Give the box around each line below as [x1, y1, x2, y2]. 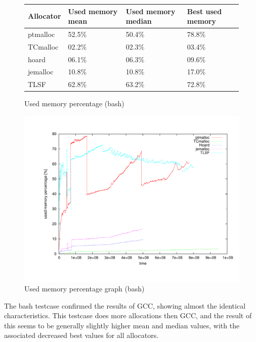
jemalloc [28, 66, 54, 77]
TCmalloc [28, 41, 59, 52]
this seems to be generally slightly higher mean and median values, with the [4, 320, 240, 330]
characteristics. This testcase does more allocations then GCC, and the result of [4, 310, 252, 321]
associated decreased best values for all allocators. [4, 330, 159, 340]
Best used [187, 6, 222, 16]
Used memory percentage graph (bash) [24, 283, 145, 294]
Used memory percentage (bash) [24, 98, 124, 109]
